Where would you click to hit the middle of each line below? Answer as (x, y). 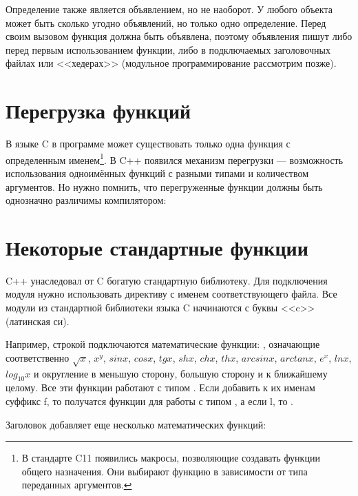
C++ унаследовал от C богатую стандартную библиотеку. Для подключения (167, 280)
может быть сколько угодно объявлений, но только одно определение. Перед (166, 22)
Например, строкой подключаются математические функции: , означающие (163, 344)
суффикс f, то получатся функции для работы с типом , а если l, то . (150, 401)
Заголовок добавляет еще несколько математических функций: (136, 424)
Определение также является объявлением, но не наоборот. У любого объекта (169, 9)
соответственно (38, 357)
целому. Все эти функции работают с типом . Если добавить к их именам (160, 387)
